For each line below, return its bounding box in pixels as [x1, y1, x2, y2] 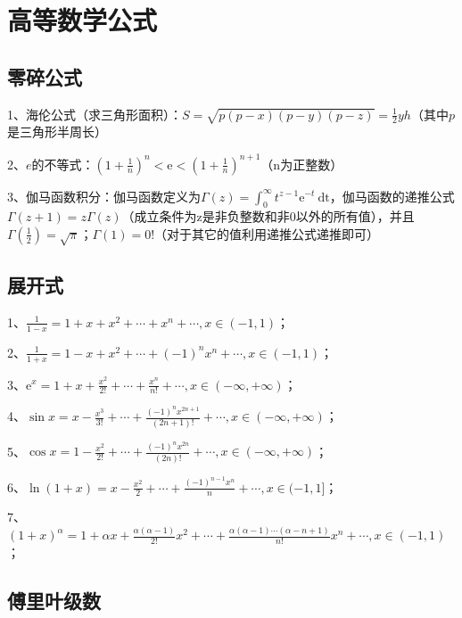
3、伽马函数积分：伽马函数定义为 [7, 186, 201, 205]
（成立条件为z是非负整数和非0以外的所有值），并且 [121, 207, 415, 226]
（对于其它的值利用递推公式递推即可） [154, 224, 380, 243]
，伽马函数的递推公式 [329, 186, 455, 205]
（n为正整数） [260, 154, 343, 173]
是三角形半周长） [7, 122, 107, 141]
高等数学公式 [7, 2, 158, 38]
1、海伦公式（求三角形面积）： [7, 104, 182, 123]
